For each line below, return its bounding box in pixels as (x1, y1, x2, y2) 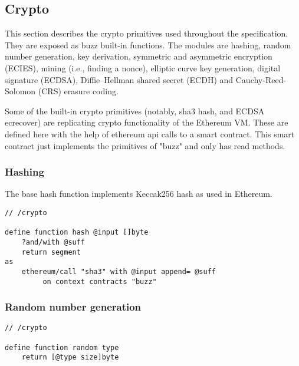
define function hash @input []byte (5, 228, 149, 237)
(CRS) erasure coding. (38, 85, 119, 97)
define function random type (5, 343, 119, 352)
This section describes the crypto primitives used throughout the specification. (5, 27, 288, 39)
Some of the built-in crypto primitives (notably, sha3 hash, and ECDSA (5, 104, 265, 117)
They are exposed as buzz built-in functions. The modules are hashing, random (5, 38, 291, 51)
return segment (21, 248, 81, 256)
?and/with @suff (21, 238, 86, 246)
